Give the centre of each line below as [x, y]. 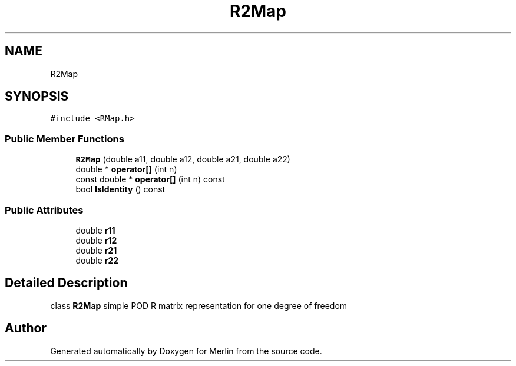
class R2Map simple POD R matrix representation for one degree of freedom [199, 305]
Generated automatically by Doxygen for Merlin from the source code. [186, 351]
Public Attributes [44, 210]
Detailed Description [66, 283]
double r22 [97, 260]
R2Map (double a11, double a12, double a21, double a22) [183, 159]
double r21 [96, 250]
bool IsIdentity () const [120, 189]
